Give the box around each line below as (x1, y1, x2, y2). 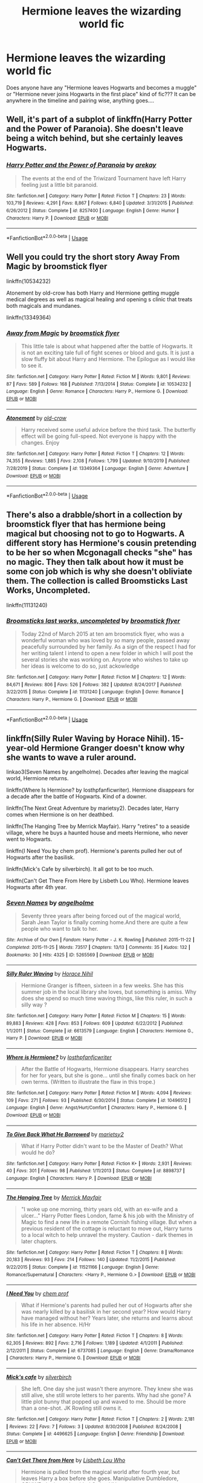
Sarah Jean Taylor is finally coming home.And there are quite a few (21, 919, 188, 926)
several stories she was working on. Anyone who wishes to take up (21, 656, 188, 663)
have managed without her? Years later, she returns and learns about (21, 1314, 193, 1322)
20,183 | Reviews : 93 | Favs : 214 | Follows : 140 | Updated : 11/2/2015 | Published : (6, 1257, 176, 1263)
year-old (6, 743, 39, 753)
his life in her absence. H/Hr (21, 1321, 91, 1328)
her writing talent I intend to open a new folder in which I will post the (21, 650, 193, 657)
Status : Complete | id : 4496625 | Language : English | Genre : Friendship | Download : (6, 1431, 185, 1437)
